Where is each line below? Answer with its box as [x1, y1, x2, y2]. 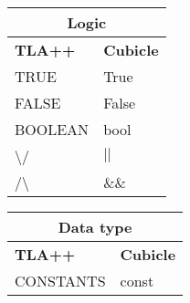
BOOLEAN [15, 119, 90, 140]
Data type [58, 216, 132, 237]
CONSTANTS [15, 270, 106, 291]
